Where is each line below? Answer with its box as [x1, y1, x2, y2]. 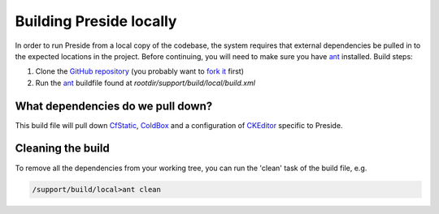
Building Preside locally [15, 12, 177, 30]
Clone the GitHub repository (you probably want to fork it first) [35, 66, 244, 76]
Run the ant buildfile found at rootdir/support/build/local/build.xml [35, 78, 256, 88]
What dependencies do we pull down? [15, 99, 213, 113]
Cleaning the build [15, 142, 110, 156]
